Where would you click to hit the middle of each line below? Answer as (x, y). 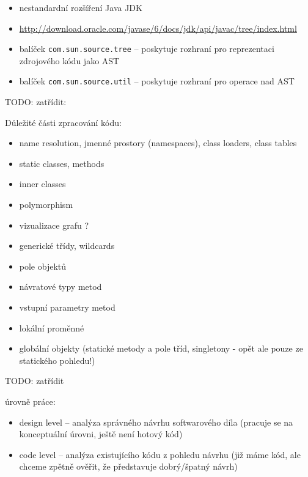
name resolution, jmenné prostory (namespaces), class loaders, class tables (158, 143)
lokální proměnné (52, 327)
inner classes (42, 184)
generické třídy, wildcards (67, 246)
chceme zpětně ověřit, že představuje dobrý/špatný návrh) (128, 466)
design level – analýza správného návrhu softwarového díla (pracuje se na (156, 422)
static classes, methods (62, 163)
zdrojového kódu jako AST (69, 60)
